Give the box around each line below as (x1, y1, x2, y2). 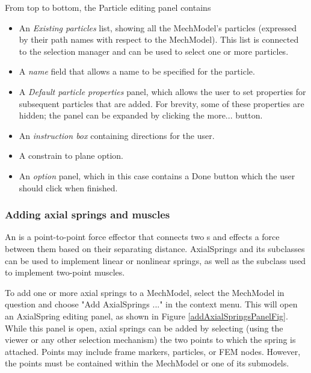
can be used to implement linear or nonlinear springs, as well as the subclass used (5, 254, 306, 267)
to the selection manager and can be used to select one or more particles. (19, 45, 289, 57)
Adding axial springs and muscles (5, 207, 170, 222)
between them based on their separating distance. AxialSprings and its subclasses (5, 242, 305, 254)
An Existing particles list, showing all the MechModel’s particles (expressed (19, 21, 297, 34)
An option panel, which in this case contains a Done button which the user (19, 169, 295, 182)
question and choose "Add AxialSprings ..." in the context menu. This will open (5, 298, 298, 310)
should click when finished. (19, 181, 118, 194)
